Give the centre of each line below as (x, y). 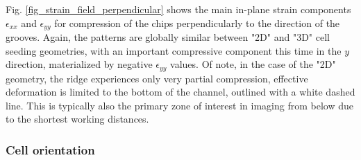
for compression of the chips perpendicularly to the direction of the (197, 23)
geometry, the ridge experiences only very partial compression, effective (157, 78)
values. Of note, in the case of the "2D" (253, 64)
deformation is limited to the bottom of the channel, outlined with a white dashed (180, 92)
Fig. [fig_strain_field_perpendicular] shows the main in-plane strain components (178, 9)
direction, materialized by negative (79, 64)
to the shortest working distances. (77, 119)
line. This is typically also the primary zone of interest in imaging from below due (179, 105)
